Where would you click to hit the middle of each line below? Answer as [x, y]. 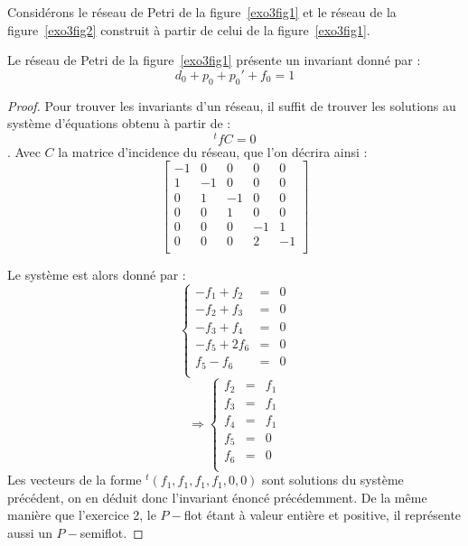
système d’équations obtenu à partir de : [119, 123]
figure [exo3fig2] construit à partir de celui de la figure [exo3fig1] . [189, 29]
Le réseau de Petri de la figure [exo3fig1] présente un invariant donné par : [214, 60]
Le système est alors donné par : [97, 274]
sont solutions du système [333, 480]
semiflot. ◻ [112, 532]
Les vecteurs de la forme [75, 480]
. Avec [24, 151]
